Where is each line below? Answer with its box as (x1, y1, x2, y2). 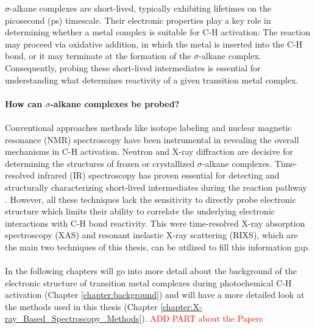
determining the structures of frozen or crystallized (5, 157, 195, 169)
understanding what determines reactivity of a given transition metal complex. (5, 73, 299, 86)
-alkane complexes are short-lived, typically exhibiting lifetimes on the (10, 2, 272, 14)
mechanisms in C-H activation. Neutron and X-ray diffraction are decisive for (5, 145, 293, 158)
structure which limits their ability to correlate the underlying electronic (5, 205, 275, 218)
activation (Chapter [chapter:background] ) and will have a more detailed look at (5, 288, 305, 301)
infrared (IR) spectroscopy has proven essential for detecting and (37, 169, 280, 182)
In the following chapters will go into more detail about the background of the (5, 264, 297, 277)
